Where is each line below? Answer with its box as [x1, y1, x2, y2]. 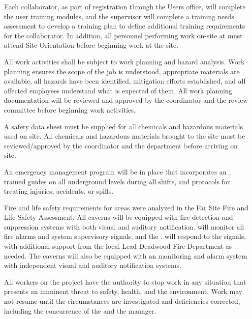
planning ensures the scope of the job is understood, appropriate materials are [4, 66, 240, 76]
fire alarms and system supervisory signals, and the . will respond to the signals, [4, 231, 246, 241]
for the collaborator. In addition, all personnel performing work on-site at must [4, 30, 243, 40]
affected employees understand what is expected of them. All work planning [4, 85, 232, 95]
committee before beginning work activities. [4, 104, 136, 115]
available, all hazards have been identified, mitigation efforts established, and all [4, 76, 246, 86]
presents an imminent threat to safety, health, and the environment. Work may [4, 286, 243, 296]
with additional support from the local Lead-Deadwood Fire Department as [4, 241, 232, 251]
